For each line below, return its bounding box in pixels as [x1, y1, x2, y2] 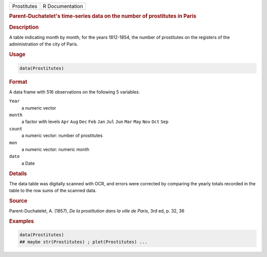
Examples [9, 217, 34, 224]
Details [9, 170, 27, 177]
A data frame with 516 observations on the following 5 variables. [9, 89, 140, 95]
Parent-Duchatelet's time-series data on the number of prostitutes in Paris [9, 13, 196, 20]
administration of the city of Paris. [9, 41, 79, 47]
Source [9, 197, 28, 204]
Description [9, 24, 39, 31]
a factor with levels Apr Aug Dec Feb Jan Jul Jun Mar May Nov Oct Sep [21, 119, 169, 125]
